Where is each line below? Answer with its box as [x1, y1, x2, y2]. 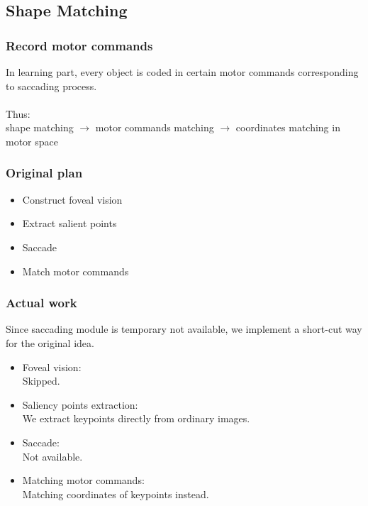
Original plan [6, 164, 83, 182]
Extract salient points [22, 216, 117, 231]
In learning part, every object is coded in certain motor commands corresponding [6, 65, 359, 79]
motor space [6, 133, 58, 148]
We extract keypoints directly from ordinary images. [22, 411, 250, 426]
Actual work [6, 294, 77, 312]
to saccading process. [6, 78, 97, 93]
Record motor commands [6, 36, 153, 54]
